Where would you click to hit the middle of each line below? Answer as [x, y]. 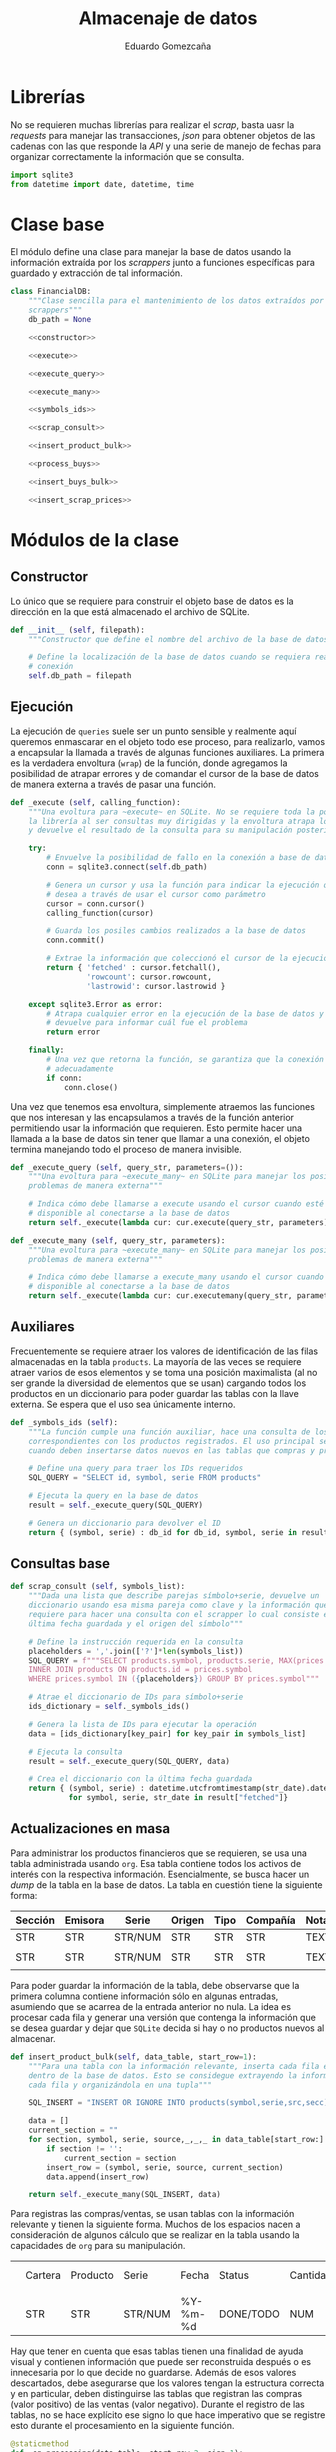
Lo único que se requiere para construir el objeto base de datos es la [152, 601]
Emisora [84, 1920]
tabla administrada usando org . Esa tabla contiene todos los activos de [156, 1863]
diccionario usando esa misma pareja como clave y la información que [178, 1605]
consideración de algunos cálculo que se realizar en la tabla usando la [155, 2235]
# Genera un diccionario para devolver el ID [125, 1523]
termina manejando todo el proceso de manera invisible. [126, 1149]
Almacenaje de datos [168, 18]
